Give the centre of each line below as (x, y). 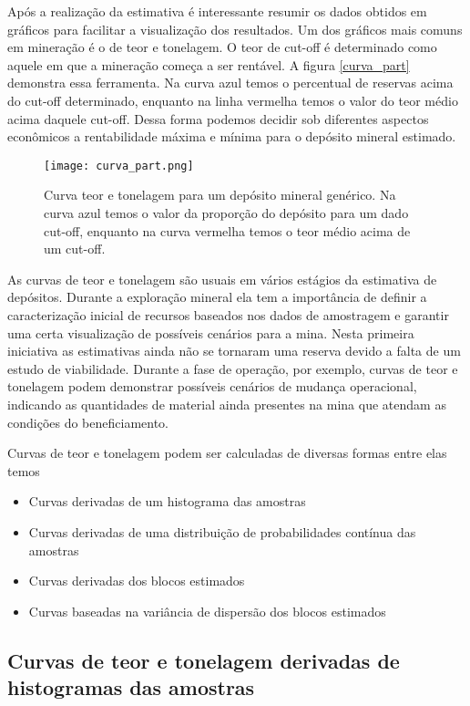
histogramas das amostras (131, 687)
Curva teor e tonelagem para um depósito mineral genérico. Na (220, 195)
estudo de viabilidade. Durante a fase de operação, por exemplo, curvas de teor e (233, 368)
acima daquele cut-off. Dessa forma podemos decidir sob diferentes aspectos (218, 118)
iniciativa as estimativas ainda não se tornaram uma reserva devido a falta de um (234, 351)
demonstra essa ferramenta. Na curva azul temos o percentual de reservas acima (230, 83)
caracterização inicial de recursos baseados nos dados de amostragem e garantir (228, 314)
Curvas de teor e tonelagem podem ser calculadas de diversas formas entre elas (227, 453)
